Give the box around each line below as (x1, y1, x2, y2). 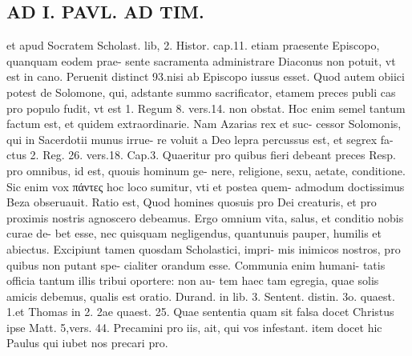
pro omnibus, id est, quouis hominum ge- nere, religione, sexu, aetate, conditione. (6, 162, 406, 178)
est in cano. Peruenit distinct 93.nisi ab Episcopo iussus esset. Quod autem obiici (6, 68, 405, 85)
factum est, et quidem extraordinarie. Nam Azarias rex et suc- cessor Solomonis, (6, 115, 402, 132)
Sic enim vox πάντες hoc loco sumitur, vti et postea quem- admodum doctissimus (6, 178, 405, 194)
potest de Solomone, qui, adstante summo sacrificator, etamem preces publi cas (6, 83, 396, 100)
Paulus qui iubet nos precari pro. (6, 334, 168, 351)
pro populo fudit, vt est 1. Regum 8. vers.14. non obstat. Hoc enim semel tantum (6, 99, 406, 116)
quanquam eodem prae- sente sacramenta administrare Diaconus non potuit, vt (6, 52, 396, 69)
